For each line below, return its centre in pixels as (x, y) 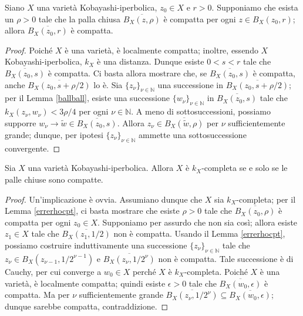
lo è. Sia (108, 84)
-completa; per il (266, 199)
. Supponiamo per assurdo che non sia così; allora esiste (198, 222)
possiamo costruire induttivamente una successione (96, 245)
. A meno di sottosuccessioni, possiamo (201, 111)
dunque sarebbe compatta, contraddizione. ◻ (87, 306)
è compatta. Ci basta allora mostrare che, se (127, 73)
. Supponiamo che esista (255, 7)
